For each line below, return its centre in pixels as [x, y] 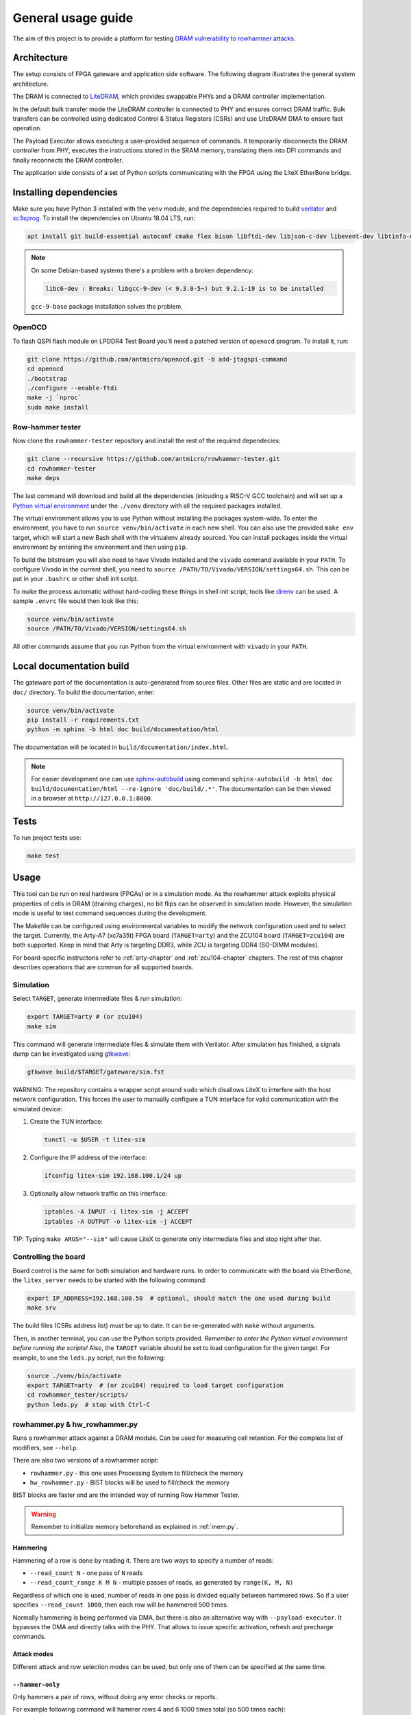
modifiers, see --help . [46, 1447]
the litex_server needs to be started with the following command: [110, 1280]
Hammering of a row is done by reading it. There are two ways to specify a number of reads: [143, 1560]
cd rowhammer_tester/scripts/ [78, 1395]
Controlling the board [49, 1257]
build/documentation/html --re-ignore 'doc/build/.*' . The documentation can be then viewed [181, 788]
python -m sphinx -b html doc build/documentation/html [123, 730]
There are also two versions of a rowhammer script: [86, 1460]
